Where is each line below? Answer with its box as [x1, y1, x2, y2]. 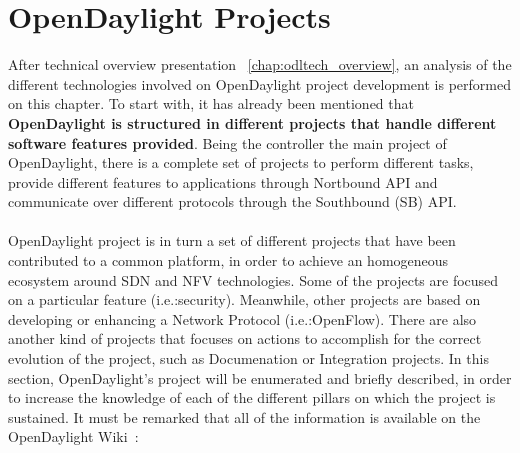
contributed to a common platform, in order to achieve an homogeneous [8, 250, 449, 271]
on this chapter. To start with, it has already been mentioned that [8, 93, 414, 114]
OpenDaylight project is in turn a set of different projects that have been [8, 230, 456, 251]
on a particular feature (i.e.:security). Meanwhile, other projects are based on [8, 289, 481, 310]
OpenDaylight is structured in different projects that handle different [8, 112, 497, 133]
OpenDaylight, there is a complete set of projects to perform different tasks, [8, 152, 474, 173]
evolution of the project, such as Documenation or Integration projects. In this [8, 348, 489, 369]
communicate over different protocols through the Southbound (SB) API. [8, 191, 457, 212]
